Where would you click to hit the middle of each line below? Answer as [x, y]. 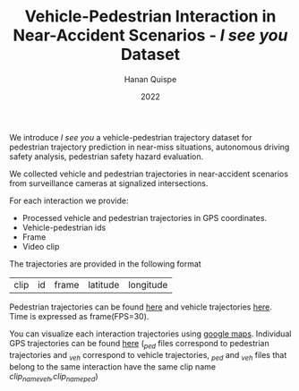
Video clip [41, 246]
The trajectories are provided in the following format [105, 263]
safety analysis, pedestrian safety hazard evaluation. [107, 156]
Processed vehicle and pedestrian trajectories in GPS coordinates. [144, 217]
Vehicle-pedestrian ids [64, 227]
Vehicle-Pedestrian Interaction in [150, 17]
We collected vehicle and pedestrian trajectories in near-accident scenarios [149, 174]
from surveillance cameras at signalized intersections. [109, 183]
